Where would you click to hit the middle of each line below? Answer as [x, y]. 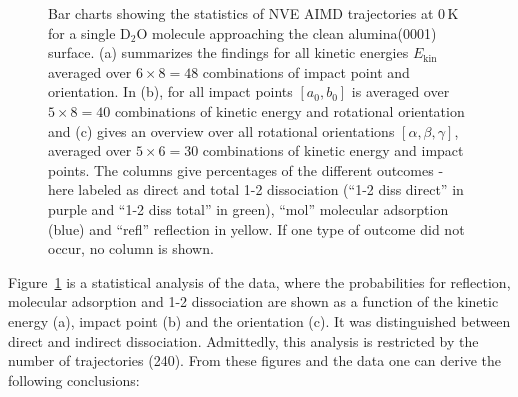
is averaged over [400, 91]
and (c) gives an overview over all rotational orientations [221, 130]
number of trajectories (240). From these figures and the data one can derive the [254, 360]
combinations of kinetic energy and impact [333, 150]
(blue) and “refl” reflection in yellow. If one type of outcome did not [256, 228]
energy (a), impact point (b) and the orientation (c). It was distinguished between [259, 320]
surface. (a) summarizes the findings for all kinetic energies [228, 52]
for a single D [89, 32]
